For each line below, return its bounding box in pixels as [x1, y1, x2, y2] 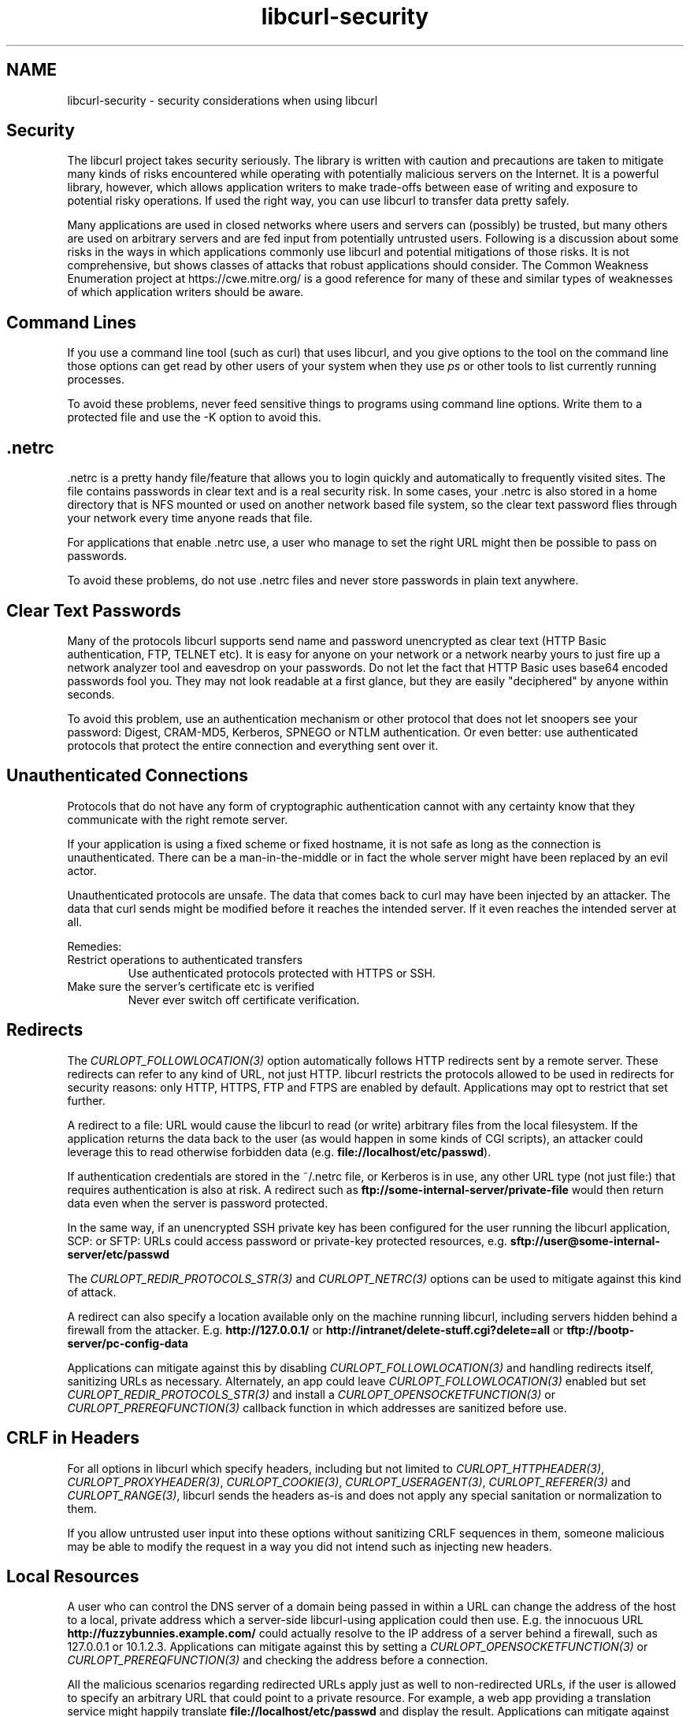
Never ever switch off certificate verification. [128, 992, 360, 1007]
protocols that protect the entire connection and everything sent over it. [67, 738, 439, 752]
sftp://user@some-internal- [510, 1233, 660, 1248]
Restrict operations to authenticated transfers [67, 952, 303, 966]
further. [67, 1093, 106, 1107]
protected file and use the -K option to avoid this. [67, 410, 321, 425]
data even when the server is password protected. [67, 1196, 328, 1210]
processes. [67, 373, 124, 387]
